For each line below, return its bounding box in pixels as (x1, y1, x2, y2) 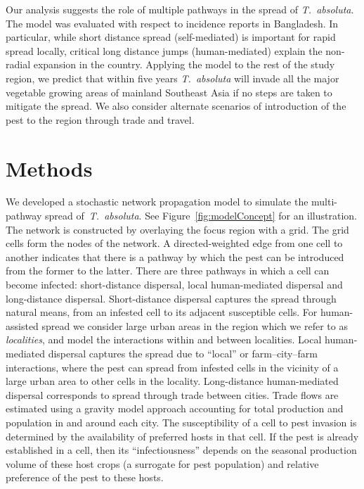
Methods (6, 153, 93, 182)
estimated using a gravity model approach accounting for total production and (6, 401, 344, 416)
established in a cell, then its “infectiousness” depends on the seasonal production (6, 443, 357, 457)
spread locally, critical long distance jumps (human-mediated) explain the (6, 43, 323, 58)
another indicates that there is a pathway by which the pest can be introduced (6, 249, 344, 264)
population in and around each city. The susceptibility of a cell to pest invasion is (6, 414, 357, 429)
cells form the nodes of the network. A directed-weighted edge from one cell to (6, 236, 343, 250)
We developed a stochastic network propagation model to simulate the (6, 194, 308, 209)
